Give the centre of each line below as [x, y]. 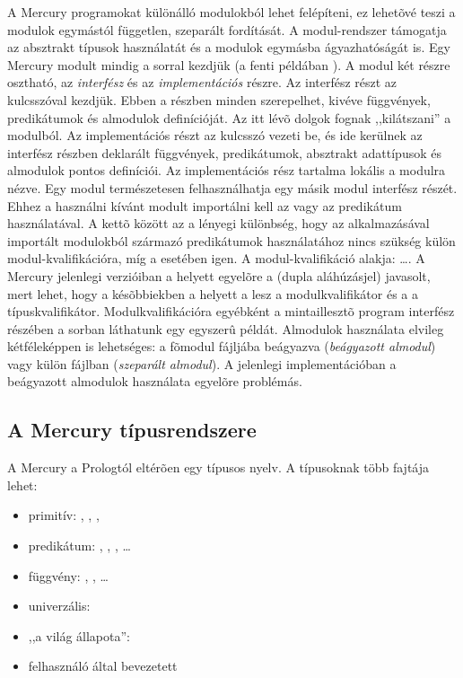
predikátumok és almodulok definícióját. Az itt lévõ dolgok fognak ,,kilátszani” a [229, 117]
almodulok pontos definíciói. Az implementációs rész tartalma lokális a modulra [227, 170]
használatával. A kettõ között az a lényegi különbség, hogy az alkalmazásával [218, 223]
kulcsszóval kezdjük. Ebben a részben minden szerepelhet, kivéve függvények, [219, 99]
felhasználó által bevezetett [103, 666]
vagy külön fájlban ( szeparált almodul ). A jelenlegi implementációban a [202, 363]
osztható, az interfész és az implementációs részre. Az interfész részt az [202, 82]
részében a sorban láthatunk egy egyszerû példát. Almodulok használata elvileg [226, 328]
